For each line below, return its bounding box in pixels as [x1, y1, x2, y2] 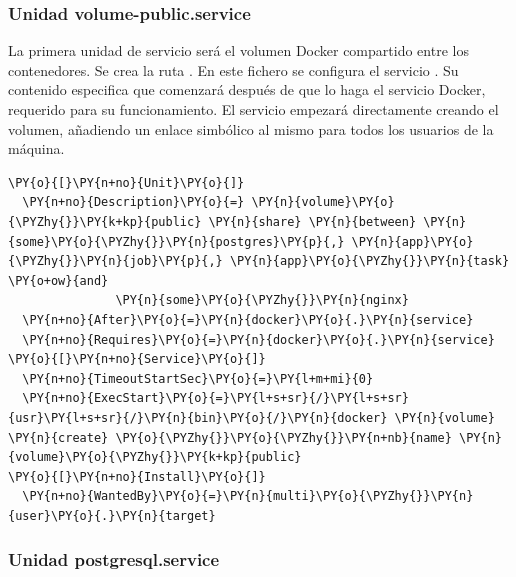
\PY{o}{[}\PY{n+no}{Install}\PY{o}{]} [8, 469, 266, 484]
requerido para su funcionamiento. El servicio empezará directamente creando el [8, 99, 499, 119]
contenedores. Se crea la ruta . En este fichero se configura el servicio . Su [8, 59, 459, 80]
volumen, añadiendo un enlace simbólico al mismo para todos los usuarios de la [8, 118, 494, 139]
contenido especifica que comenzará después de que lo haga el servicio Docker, [8, 79, 486, 100]
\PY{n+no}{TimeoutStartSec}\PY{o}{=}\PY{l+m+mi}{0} [22, 371, 374, 386]
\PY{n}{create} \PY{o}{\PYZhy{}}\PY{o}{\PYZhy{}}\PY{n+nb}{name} [8, 430, 452, 445]
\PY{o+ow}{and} [8, 273, 109, 288]
